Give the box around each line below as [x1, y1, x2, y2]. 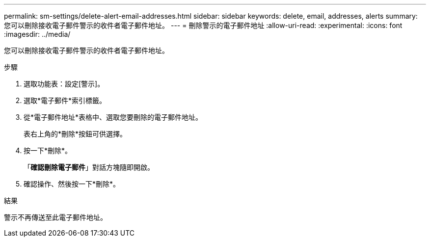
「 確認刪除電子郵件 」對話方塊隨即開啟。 [24, 163, 154, 171]
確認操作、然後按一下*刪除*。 [24, 180, 120, 188]
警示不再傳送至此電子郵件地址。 [4, 213, 107, 221]
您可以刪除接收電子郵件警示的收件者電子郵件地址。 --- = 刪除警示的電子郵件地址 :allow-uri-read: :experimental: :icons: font [4, 21, 403, 29]
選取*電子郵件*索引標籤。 [24, 96, 107, 105]
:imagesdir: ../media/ [4, 30, 71, 38]
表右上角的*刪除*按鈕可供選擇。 [24, 130, 127, 138]
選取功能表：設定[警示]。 [24, 80, 105, 88]
